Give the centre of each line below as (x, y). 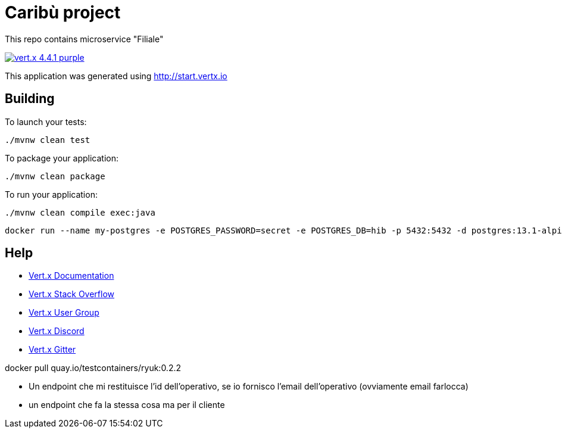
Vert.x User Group (64, 313)
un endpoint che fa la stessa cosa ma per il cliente (127, 405)
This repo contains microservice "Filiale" (84, 39)
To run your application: (51, 194)
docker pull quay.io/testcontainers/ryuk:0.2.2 (93, 368)
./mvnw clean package (55, 176)
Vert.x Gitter (52, 350)
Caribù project (63, 13)
